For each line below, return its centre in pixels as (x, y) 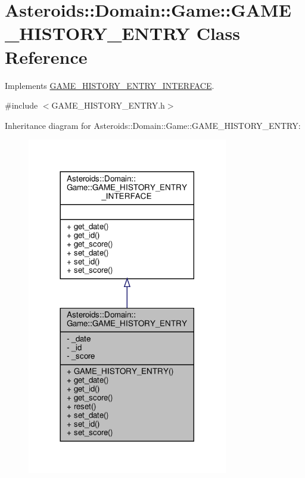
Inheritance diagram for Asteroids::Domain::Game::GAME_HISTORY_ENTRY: (153, 125)
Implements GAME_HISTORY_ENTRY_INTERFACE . (110, 85)
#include (21, 105)
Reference (46, 56)
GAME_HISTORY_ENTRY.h (108, 105)
